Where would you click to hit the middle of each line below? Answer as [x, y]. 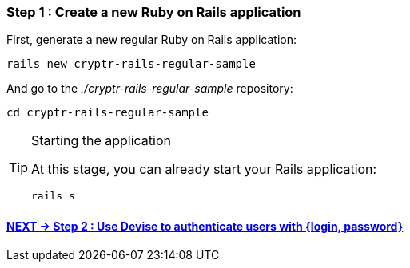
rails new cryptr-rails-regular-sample [131, 64]
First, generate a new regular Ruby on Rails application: [151, 40]
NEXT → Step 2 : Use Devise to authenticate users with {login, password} [205, 226]
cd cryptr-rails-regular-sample [107, 113]
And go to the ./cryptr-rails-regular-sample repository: [150, 89]
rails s [53, 196]
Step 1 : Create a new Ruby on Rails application [154, 12]
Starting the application [101, 141]
